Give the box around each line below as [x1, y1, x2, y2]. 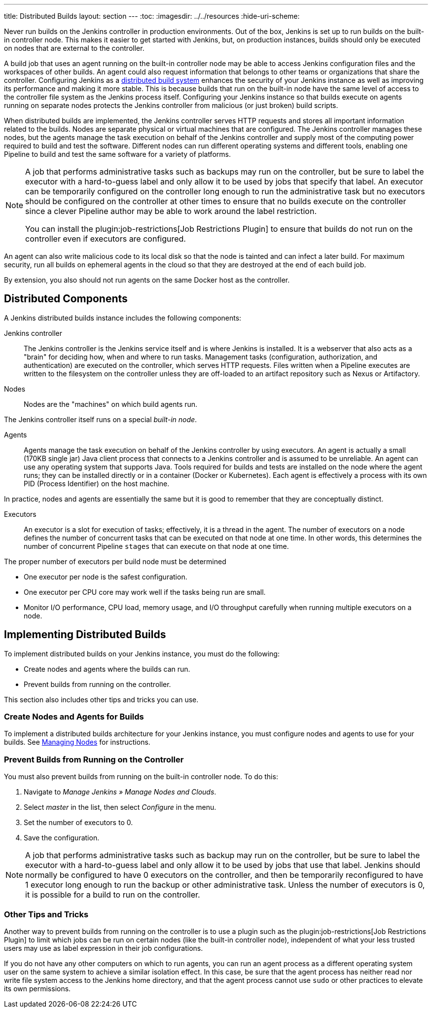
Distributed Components [4, 292, 128, 305]
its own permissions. [4, 984, 71, 993]
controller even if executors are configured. [25, 234, 186, 244]
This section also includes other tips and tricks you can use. [4, 695, 199, 704]
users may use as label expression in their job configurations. [4, 943, 203, 952]
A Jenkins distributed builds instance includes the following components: [4, 313, 242, 322]
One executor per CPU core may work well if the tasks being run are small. [24, 587, 266, 596]
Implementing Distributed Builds [4, 628, 166, 641]
